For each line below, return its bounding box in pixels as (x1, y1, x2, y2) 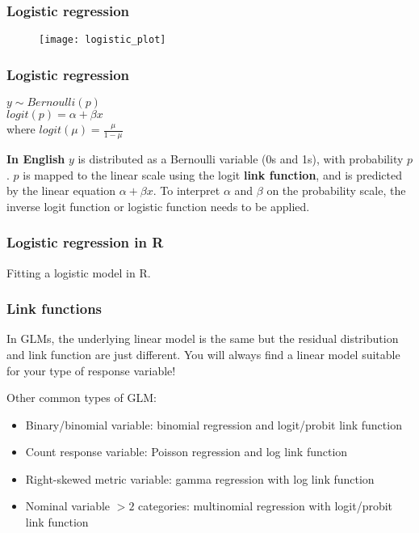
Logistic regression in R (6, 232, 164, 252)
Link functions (6, 298, 103, 319)
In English (6, 150, 65, 167)
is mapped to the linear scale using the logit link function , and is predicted (23, 166, 403, 183)
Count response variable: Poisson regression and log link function (25, 443, 348, 460)
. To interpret (153, 182, 220, 199)
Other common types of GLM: (6, 389, 157, 406)
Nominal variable (25, 497, 111, 514)
